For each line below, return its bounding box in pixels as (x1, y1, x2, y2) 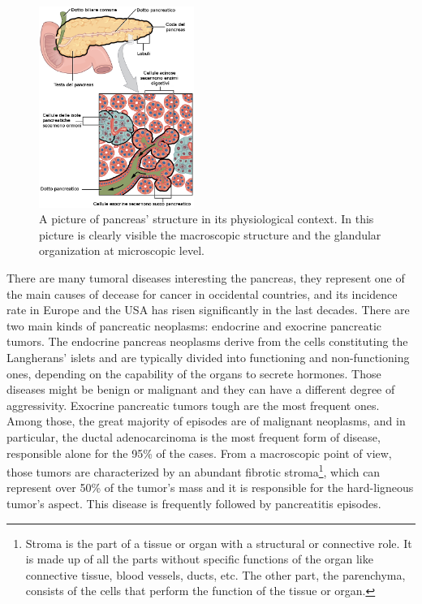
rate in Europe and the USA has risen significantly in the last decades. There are (6, 301, 410, 318)
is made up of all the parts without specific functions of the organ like (25, 550, 373, 567)
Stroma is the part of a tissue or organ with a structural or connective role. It (25, 534, 412, 551)
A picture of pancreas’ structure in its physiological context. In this (39, 210, 374, 227)
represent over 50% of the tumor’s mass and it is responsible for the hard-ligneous (6, 479, 414, 496)
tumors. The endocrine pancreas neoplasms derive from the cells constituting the (6, 333, 408, 350)
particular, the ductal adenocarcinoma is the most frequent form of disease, (6, 429, 381, 446)
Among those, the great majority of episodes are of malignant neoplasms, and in (6, 412, 406, 429)
